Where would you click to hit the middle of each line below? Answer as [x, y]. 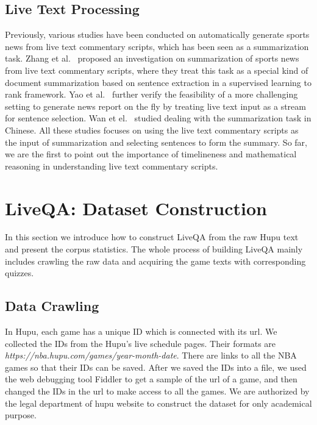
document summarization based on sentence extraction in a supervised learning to [158, 82]
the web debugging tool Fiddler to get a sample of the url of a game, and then [151, 379]
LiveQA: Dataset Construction [136, 208]
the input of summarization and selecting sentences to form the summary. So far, [156, 142]
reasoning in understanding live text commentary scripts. [112, 166]
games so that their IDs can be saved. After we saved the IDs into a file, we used [156, 367]
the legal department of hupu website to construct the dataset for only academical [158, 403]
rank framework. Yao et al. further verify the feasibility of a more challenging [151, 94]
